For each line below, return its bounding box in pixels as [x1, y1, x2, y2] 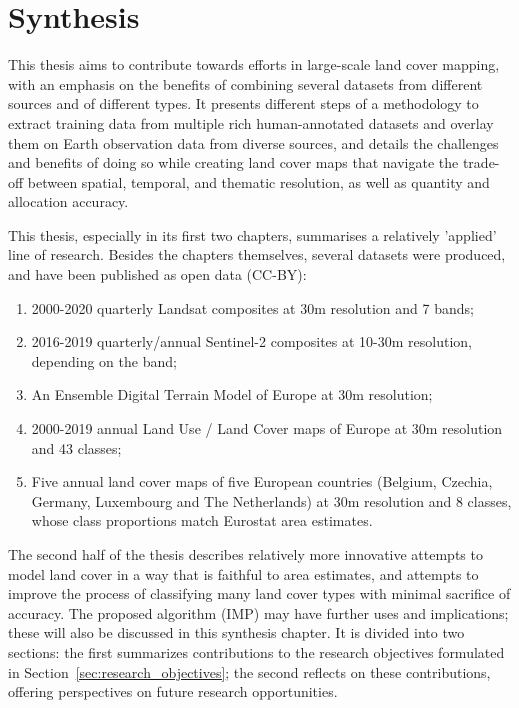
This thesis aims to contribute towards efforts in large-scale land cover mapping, [8, 54, 500, 75]
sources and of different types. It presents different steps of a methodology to [8, 93, 479, 114]
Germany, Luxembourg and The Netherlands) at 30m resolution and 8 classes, [31, 490, 512, 511]
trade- [462, 152, 500, 173]
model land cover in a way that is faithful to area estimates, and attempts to [8, 563, 479, 584]
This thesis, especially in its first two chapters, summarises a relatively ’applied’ [8, 224, 497, 245]
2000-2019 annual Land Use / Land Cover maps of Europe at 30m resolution [31, 418, 503, 439]
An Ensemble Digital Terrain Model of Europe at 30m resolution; [31, 384, 433, 405]
